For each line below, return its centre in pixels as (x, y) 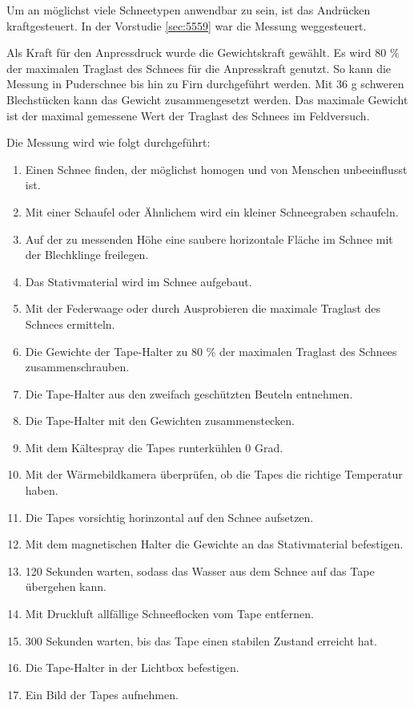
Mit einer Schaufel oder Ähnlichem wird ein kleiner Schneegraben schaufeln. (212, 211)
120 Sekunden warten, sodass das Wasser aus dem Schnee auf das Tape (200, 570)
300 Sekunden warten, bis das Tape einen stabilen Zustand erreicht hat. (201, 640)
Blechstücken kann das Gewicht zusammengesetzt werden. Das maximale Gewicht (207, 99)
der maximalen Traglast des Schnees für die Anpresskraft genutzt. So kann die (199, 68)
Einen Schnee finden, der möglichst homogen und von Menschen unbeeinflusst (216, 169)
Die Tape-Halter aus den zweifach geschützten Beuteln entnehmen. (189, 393)
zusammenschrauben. (77, 367)
